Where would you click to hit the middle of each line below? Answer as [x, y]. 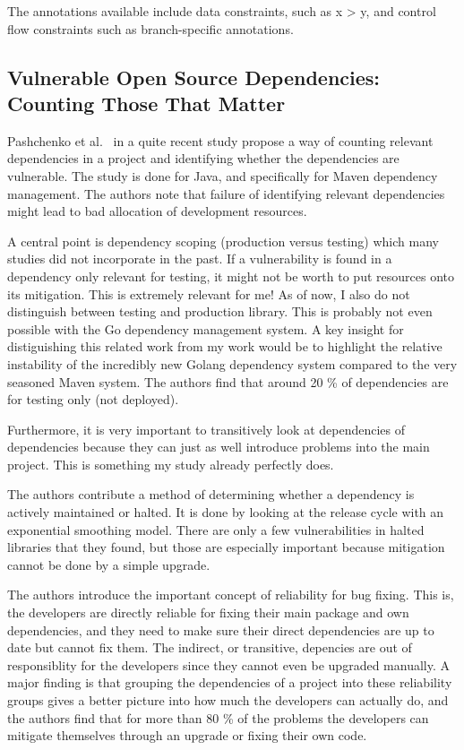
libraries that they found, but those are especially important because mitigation [226, 547]
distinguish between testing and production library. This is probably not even [220, 311]
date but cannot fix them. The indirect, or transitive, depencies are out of [210, 647]
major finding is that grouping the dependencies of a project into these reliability [230, 682]
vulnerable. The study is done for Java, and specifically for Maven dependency [223, 175]
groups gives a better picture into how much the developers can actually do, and [228, 700]
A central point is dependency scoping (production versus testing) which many [223, 241]
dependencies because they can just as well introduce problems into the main [219, 447]
